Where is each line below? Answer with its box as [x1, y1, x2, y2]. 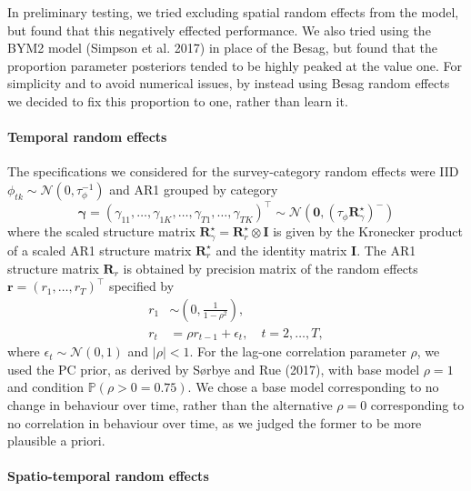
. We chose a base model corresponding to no [187, 377, 439, 396]
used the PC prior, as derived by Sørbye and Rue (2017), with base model [7, 359, 420, 378]
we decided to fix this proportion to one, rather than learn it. [7, 91, 348, 110]
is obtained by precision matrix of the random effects [123, 258, 418, 277]
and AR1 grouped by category [109, 179, 278, 198]
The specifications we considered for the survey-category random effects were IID [7, 162, 459, 181]
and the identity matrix [215, 240, 347, 259]
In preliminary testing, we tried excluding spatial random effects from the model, [7, 3, 459, 21]
